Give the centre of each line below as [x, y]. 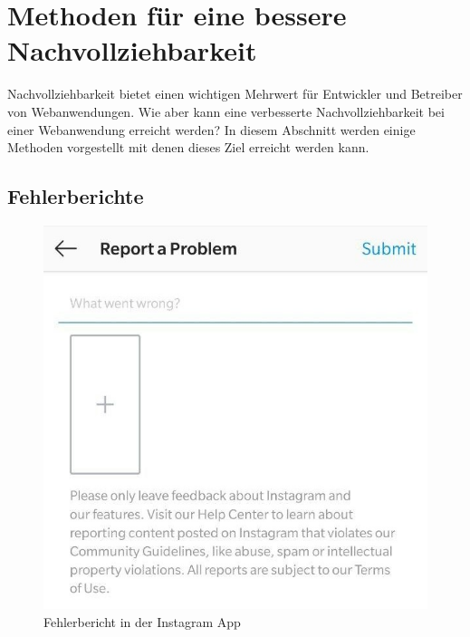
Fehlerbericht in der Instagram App [142, 621]
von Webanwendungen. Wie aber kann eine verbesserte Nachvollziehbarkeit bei [226, 111]
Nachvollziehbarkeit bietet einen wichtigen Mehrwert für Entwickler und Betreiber [235, 94]
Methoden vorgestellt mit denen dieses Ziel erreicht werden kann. [188, 147]
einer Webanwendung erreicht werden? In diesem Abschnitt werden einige [211, 129]
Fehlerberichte [76, 196]
